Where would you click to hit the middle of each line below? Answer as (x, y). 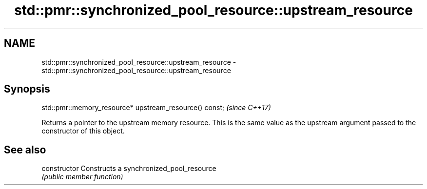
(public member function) (82, 177)
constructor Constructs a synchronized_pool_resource (129, 169)
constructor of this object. (83, 131)
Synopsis (27, 89)
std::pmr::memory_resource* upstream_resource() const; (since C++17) (156, 108)
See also (25, 150)
